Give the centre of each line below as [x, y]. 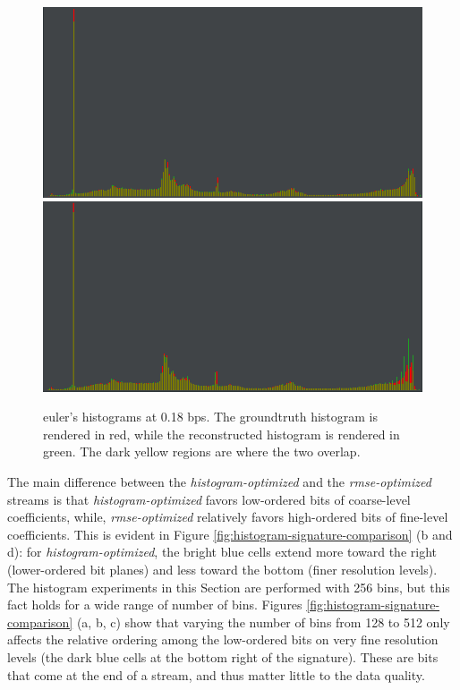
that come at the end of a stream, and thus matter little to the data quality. [216, 674]
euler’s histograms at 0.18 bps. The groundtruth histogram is [211, 417]
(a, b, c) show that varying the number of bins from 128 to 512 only [263, 622]
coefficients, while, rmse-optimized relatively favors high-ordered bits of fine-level [228, 517]
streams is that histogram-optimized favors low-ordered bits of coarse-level [209, 499]
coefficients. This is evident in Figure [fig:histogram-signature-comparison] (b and [230, 534]
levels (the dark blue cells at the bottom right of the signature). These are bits [223, 656]
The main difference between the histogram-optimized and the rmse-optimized [219, 482]
